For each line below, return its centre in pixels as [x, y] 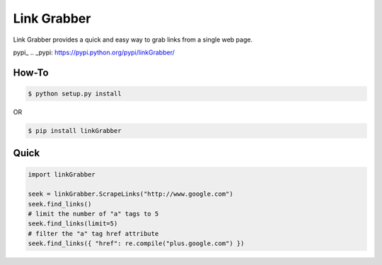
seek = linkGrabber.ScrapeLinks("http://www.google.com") [131, 194]
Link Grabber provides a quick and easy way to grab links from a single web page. [133, 40]
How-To [31, 72]
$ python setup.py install [75, 93]
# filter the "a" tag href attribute [93, 234]
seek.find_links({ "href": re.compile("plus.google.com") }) [136, 243]
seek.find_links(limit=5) [73, 224]
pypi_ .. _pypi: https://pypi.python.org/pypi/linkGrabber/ [94, 52]
